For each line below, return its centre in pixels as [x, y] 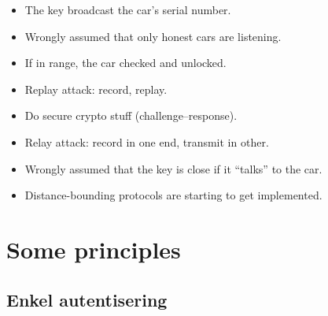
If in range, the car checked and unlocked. [125, 63]
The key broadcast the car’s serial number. [128, 9]
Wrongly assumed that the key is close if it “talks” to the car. [173, 168]
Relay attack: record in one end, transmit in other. [147, 141]
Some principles [94, 249]
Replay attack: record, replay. [96, 89]
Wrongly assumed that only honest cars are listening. [153, 36]
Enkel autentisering [87, 299]
